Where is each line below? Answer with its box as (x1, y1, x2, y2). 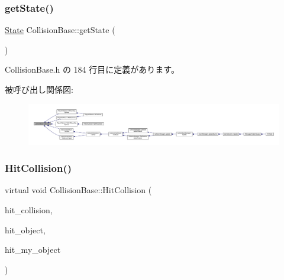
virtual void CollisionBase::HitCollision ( (5, 184, 152, 196)
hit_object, (5, 223, 46, 236)
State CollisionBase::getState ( (5, 24, 115, 36)
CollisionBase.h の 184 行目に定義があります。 (5, 63, 179, 76)
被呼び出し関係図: (5, 83, 73, 95)
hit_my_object (5, 243, 61, 256)
